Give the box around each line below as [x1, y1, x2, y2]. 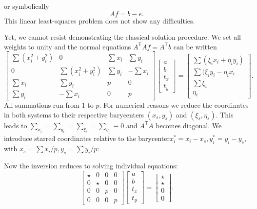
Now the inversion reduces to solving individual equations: [4, 161, 178, 171]
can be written [173, 41, 217, 51]
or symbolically [4, 1, 49, 11]
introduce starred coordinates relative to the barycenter [4, 133, 170, 143]
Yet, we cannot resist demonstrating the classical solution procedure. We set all [4, 32, 241, 42]
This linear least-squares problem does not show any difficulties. [4, 15, 195, 25]
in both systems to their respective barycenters [4, 109, 144, 119]
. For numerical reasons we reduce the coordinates [99, 100, 249, 110]
